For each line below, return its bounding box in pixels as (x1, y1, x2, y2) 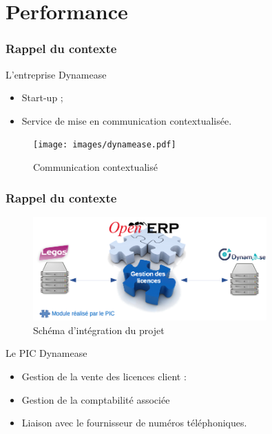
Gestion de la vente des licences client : (21, 369, 187, 384)
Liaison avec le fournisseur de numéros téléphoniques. (21, 415, 247, 430)
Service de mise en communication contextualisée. (21, 113, 232, 127)
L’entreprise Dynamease (6, 67, 107, 81)
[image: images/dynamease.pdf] (33, 140, 176, 150)
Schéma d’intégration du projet (33, 322, 165, 337)
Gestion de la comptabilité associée (21, 392, 170, 406)
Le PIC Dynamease (6, 346, 87, 360)
